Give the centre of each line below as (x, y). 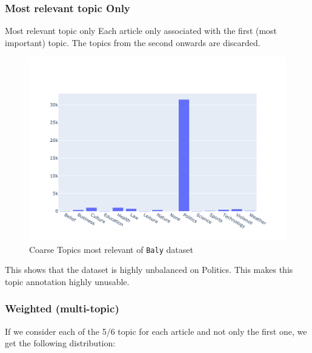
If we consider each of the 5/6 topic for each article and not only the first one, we (156, 331)
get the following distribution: (60, 343)
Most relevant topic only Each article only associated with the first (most (141, 31)
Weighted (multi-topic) (62, 308)
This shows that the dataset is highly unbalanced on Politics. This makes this (149, 270)
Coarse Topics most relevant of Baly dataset (111, 249)
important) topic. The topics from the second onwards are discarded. (133, 42)
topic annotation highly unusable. (67, 281)
